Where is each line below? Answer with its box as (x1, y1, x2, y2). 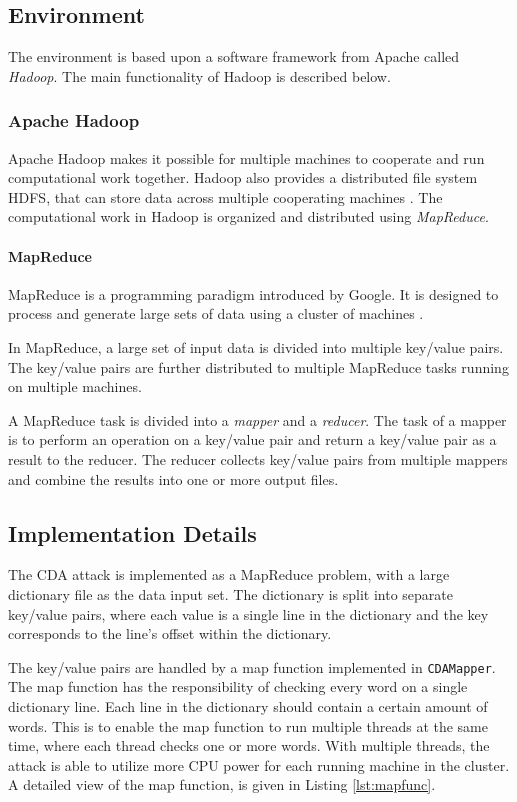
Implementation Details (8, 517, 257, 548)
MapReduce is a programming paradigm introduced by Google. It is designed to (8, 283, 499, 304)
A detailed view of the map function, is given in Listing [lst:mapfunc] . (8, 774, 436, 795)
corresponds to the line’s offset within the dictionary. (8, 623, 332, 644)
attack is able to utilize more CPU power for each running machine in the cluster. (8, 754, 510, 775)
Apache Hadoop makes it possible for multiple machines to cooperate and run (8, 147, 485, 168)
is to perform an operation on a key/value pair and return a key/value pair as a (8, 429, 497, 450)
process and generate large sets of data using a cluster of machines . (8, 303, 424, 324)
